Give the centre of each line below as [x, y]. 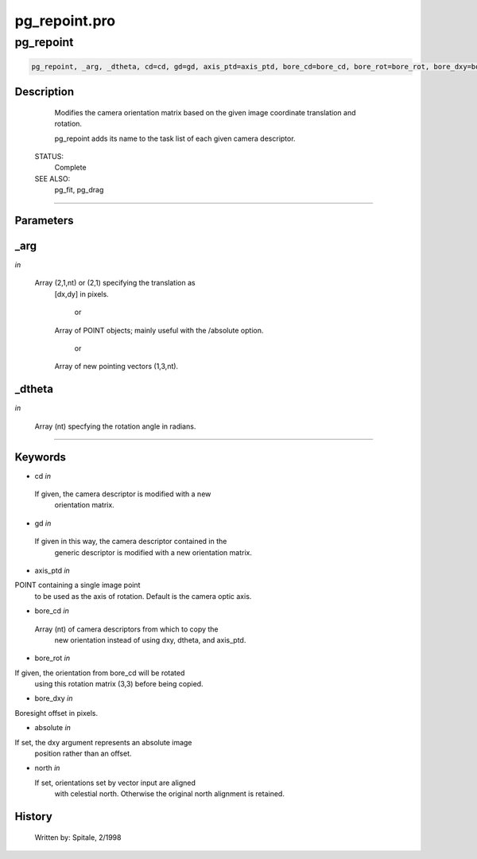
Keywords [41, 457]
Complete [70, 168]
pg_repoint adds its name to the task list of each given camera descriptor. [175, 138]
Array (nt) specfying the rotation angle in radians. [115, 426]
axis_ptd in [52, 570]
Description [45, 92]
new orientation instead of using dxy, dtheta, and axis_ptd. [150, 639]
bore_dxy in [54, 698]
